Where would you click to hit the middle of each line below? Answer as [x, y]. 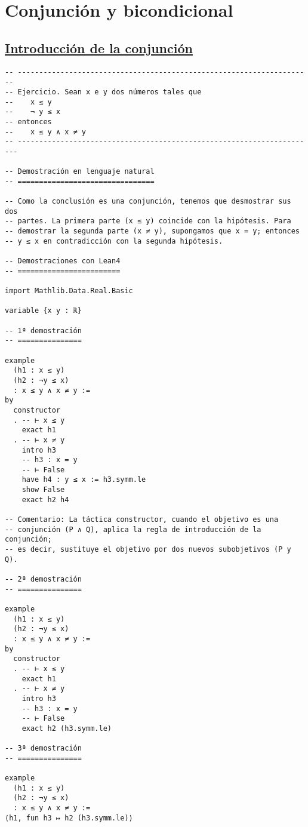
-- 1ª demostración [43, 331]
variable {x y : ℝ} [43, 311]
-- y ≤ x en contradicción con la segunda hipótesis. [114, 241]
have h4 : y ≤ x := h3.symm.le [84, 480]
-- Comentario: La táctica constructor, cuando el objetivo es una [142, 520]
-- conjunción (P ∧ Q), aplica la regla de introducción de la [133, 529]
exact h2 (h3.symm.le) [67, 728]
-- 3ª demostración [43, 748]
